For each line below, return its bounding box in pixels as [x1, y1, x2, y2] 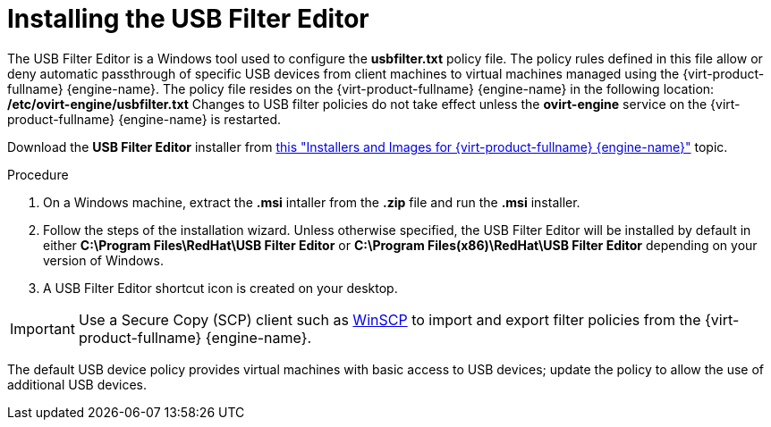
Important [10, 319, 75, 338]
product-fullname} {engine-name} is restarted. [7, 111, 282, 127]
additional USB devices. [7, 376, 148, 392]
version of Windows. [43, 252, 164, 268]
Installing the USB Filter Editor [7, 4, 369, 34]
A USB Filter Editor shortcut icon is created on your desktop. [43, 280, 398, 296]
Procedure [7, 166, 69, 182]
